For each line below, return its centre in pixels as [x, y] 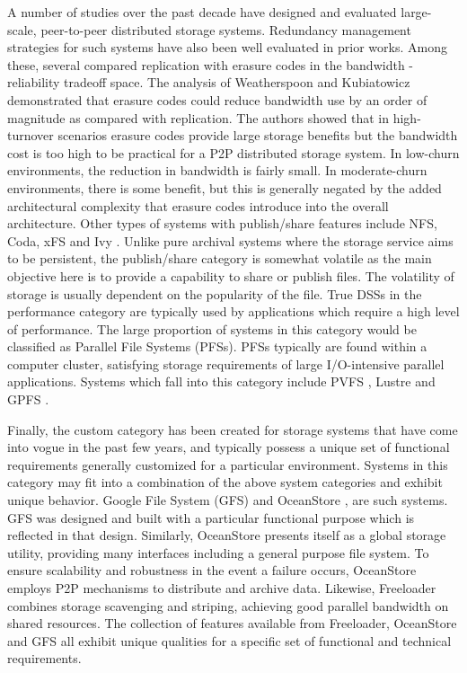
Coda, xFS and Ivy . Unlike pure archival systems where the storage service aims [230, 240]
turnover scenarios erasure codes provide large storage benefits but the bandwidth [233, 135]
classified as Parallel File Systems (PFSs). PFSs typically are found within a [217, 346]
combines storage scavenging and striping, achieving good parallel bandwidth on [228, 605]
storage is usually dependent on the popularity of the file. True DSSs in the [215, 293]
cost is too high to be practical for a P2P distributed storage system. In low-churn [233, 152]
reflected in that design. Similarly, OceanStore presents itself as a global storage [227, 535]
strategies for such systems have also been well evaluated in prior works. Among [227, 47]
